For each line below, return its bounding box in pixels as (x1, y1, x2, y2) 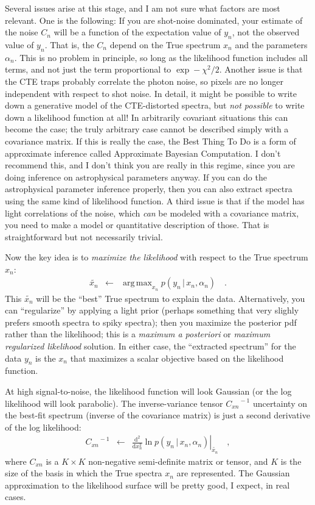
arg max (122, 279, 152, 288)
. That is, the (44, 38, 94, 51)
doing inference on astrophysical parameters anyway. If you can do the (5, 170, 267, 183)
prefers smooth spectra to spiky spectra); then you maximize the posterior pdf (5, 315, 297, 328)
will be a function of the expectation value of (54, 26, 221, 38)
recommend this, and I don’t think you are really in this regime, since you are (5, 159, 295, 171)
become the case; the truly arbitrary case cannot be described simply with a (5, 123, 289, 135)
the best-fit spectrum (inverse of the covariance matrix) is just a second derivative (5, 409, 310, 421)
